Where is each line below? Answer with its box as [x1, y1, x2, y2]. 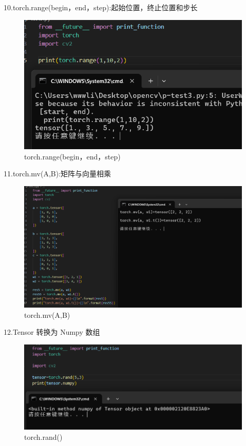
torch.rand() [24, 432, 63, 442]
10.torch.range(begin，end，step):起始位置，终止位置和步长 [4, 2, 198, 12]
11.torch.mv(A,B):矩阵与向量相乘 [4, 168, 111, 179]
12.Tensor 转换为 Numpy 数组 [4, 327, 100, 337]
